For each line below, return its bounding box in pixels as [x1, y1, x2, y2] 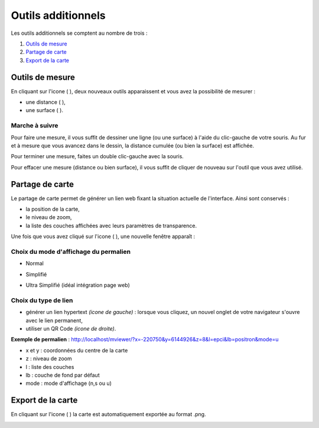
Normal [25, 260, 44, 267]
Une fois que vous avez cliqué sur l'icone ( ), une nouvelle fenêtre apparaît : [11, 233, 195, 240]
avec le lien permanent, [25, 316, 83, 324]
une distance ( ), [25, 99, 66, 106]
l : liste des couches [25, 363, 74, 370]
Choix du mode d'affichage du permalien [11, 247, 131, 256]
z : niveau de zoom [25, 355, 72, 362]
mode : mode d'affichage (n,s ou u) [25, 380, 112, 387]
